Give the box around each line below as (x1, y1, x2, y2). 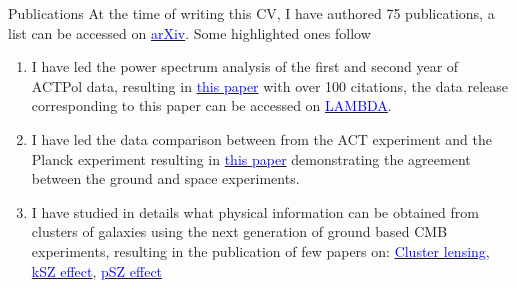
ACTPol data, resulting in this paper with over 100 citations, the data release (31, 75, 509, 96)
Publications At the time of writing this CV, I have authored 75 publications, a (8, 3, 495, 23)
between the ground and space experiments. (31, 168, 300, 189)
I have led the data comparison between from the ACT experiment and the (31, 128, 493, 149)
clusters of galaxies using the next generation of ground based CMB (31, 221, 448, 242)
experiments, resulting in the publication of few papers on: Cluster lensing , (31, 240, 490, 261)
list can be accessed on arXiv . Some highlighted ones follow (8, 22, 371, 43)
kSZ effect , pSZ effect (31, 260, 163, 281)
